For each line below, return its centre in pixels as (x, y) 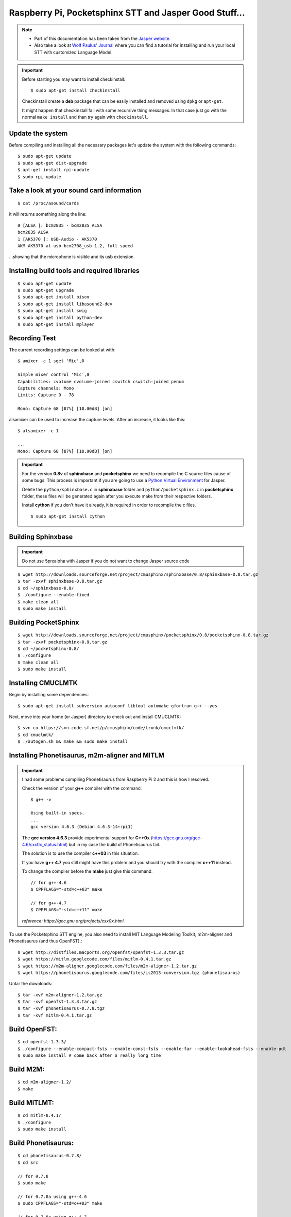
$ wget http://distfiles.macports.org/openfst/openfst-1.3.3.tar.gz (101, 952)
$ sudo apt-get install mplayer (56, 324)
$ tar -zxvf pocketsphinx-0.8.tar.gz (63, 642)
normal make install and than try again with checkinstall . (85, 117)
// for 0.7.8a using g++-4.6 (52, 1197)
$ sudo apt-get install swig (52, 311)
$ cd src (28, 1162)
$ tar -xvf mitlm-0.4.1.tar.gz (55, 1015)
